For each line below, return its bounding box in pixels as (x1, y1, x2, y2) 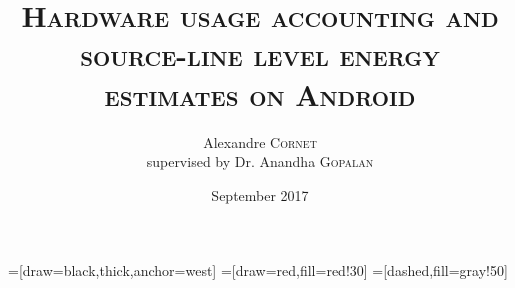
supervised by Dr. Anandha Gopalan (146, 151, 374, 172)
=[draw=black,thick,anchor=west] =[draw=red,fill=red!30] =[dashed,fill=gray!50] (8, 260, 508, 281)
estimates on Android (104, 73, 416, 114)
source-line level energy (80, 34, 440, 75)
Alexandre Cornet (203, 131, 317, 152)
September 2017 (211, 184, 309, 205)
